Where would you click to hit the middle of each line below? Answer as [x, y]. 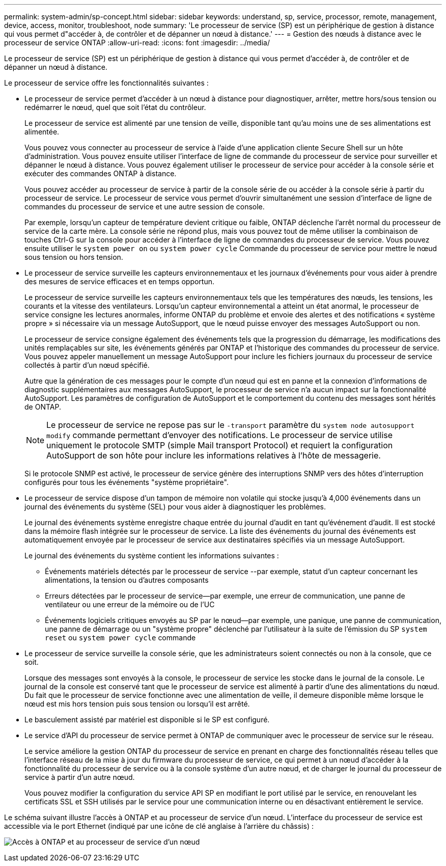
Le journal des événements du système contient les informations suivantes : [152, 556]
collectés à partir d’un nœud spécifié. [87, 365]
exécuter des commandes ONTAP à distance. [101, 173]
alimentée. [42, 132]
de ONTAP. [43, 407]
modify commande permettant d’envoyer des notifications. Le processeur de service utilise [220, 435]
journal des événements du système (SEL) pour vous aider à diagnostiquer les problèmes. [175, 507]
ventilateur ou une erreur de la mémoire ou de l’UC [130, 604]
